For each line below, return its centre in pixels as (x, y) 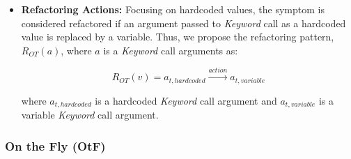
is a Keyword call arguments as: (171, 50)
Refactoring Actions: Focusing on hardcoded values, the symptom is (173, 9)
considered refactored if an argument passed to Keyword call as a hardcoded (184, 23)
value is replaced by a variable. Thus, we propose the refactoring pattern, (178, 37)
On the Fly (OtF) (55, 145)
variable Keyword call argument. (90, 115)
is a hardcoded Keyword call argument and (186, 100)
